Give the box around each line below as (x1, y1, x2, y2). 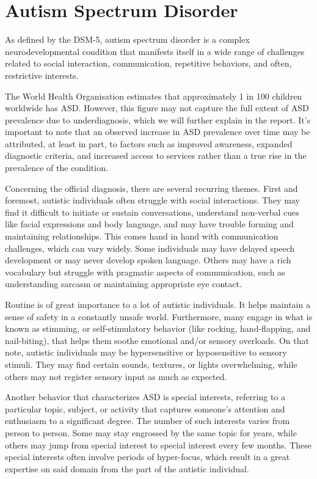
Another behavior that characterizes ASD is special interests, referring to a (5, 390, 285, 403)
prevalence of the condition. (5, 161, 108, 174)
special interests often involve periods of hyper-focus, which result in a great (5, 450, 290, 463)
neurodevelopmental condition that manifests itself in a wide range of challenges (5, 45, 305, 57)
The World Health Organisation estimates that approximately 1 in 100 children (5, 89, 302, 102)
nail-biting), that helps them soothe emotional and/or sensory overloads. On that (5, 334, 309, 346)
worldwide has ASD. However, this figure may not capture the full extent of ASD (5, 101, 309, 114)
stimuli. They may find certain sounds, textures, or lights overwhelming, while (5, 357, 297, 370)
